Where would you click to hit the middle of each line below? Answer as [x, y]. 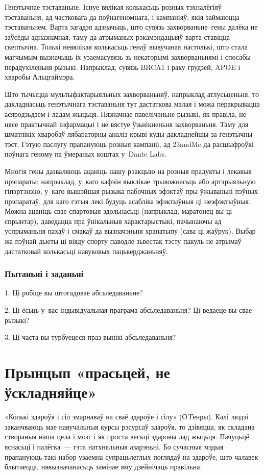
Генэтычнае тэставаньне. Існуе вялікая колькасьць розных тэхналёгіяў [113, 7]
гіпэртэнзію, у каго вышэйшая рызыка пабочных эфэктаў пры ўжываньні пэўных [131, 191]
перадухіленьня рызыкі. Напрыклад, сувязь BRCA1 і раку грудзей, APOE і [123, 67]
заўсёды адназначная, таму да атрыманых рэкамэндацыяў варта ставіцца [117, 36]
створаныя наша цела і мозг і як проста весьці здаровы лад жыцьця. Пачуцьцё [127, 436]
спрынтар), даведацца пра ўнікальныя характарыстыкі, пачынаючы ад [113, 221]
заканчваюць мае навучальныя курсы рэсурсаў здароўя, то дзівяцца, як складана [130, 426]
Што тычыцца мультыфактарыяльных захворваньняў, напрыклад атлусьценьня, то [132, 94]
